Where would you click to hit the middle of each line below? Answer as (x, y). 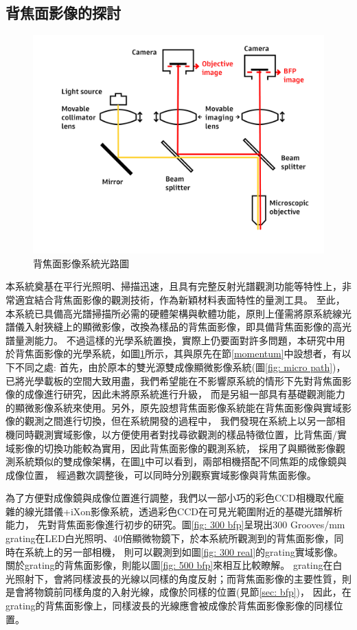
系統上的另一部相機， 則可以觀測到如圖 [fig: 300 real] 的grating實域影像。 (184, 551)
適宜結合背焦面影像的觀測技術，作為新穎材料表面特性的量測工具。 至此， (180, 299)
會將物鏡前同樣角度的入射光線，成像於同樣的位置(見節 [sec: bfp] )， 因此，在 (183, 592)
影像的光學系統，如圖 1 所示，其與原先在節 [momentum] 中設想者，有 (193, 353)
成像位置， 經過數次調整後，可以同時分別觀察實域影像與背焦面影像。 (161, 474)
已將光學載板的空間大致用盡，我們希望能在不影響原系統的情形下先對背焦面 (174, 380)
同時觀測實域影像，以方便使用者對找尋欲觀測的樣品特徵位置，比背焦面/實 (181, 434)
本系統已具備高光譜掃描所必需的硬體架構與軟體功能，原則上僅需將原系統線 (174, 313)
